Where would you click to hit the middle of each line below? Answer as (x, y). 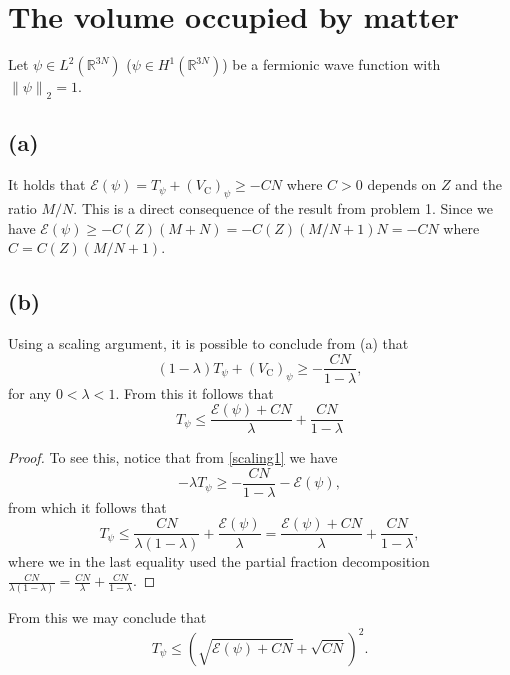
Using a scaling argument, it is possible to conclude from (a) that (208, 342)
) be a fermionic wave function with (331, 64)
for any (30, 392)
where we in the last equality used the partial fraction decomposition (219, 560)
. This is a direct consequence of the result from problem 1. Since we (283, 207)
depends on (402, 184)
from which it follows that (87, 506)
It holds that (47, 184)
